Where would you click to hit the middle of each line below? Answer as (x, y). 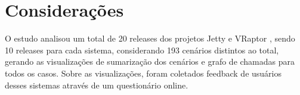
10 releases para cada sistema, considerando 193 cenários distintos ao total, (142, 50)
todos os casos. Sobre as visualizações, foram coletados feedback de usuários (143, 73)
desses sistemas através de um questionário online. (97, 85)
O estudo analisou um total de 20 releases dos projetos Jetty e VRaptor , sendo (150, 38)
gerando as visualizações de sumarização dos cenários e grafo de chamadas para (150, 61)
